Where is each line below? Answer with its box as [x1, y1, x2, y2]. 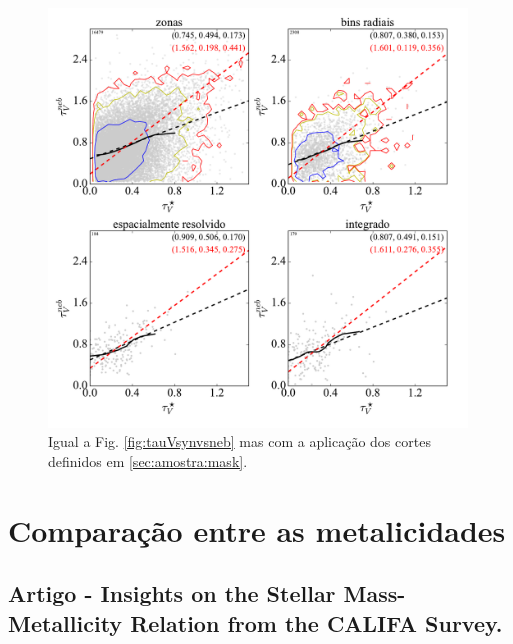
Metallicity [8, 607, 123, 638]
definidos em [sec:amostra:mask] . [48, 450, 248, 471]
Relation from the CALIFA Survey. [130, 607, 503, 638]
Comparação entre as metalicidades [8, 509, 506, 550]
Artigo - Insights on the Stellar [8, 578, 336, 609]
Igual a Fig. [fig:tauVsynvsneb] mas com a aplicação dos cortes [48, 431, 431, 452]
